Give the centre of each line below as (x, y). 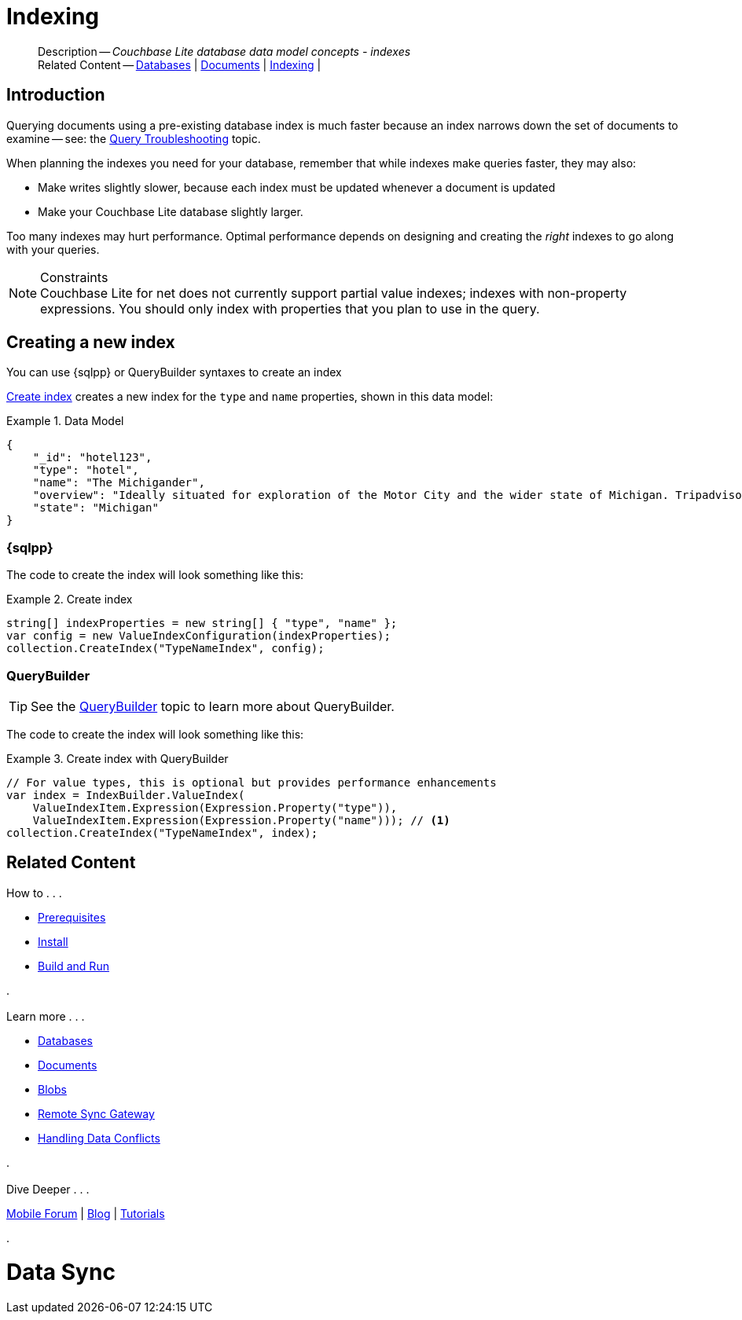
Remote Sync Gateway (96, 1114)
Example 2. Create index (70, 599)
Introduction (56, 95)
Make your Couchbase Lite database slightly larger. (171, 211)
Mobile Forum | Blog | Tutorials (86, 1213)
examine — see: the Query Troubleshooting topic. (134, 138)
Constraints (74, 277)
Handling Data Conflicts (99, 1138)
